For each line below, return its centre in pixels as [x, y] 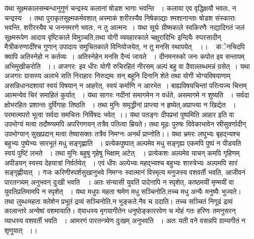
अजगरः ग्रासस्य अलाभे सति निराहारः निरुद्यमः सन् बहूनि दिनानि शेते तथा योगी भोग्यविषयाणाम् [118, 76]
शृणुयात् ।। [21, 230]
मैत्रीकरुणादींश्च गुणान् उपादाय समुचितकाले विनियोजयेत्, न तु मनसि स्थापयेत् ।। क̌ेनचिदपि [125, 47]
